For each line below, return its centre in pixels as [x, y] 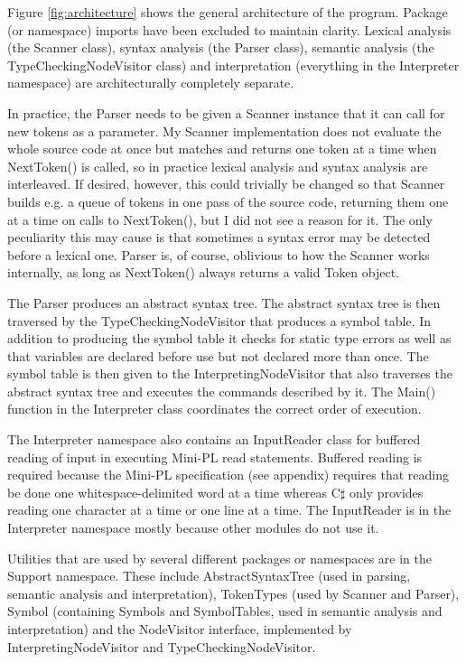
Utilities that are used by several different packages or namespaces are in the [219, 558]
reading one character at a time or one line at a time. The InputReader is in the [229, 510]
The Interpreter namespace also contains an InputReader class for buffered [214, 439]
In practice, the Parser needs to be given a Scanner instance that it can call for [226, 112]
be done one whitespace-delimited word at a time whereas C [174, 492]
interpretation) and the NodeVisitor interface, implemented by [180, 629]
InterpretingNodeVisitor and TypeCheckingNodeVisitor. [162, 646]
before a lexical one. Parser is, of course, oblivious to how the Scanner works [219, 254]
